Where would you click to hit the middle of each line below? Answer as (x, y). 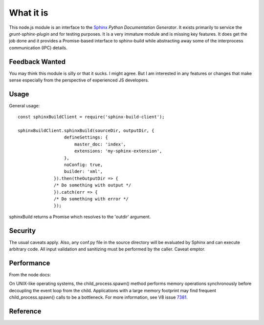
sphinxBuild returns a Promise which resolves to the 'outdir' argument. (80, 217)
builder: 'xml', (83, 172)
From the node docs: (30, 274)
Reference (25, 311)
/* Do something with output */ (93, 185)
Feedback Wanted (37, 62)
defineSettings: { (86, 137)
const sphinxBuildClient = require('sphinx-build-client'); (91, 117)
